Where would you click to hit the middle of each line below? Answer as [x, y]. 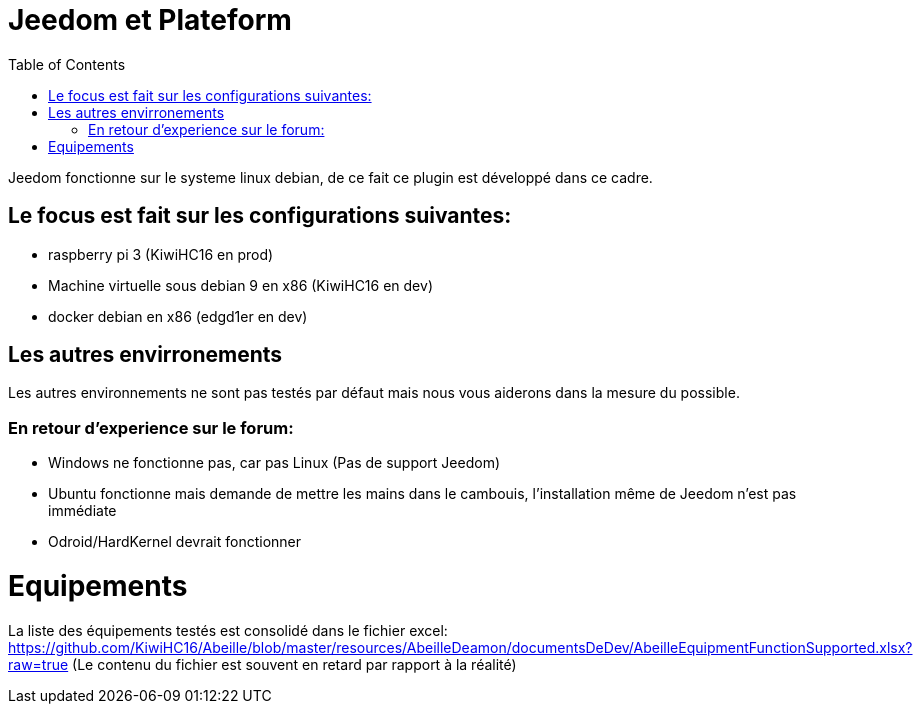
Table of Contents [67, 64]
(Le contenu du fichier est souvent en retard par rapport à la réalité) [294, 664]
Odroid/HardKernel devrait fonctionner [175, 542]
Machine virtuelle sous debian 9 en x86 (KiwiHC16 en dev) [240, 285]
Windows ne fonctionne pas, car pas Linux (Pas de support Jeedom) [274, 463]
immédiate [82, 511]
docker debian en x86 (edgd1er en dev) [178, 316]
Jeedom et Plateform [150, 20]
